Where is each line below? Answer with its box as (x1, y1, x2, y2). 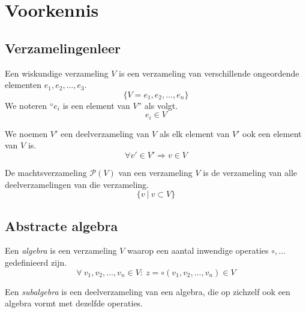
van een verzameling (118, 166, 193, 178)
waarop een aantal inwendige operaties (127, 244, 269, 257)
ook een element (242, 127, 302, 139)
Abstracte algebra (5, 216, 118, 235)
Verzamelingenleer (5, 38, 121, 57)
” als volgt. (137, 99, 178, 111)
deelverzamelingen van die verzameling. (5, 178, 149, 190)
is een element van (62, 99, 130, 111)
